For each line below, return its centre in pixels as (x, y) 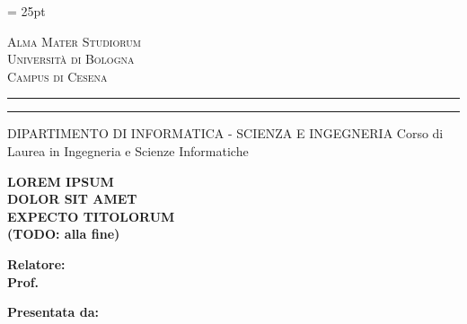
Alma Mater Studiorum (74, 41)
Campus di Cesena (57, 76)
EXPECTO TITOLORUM (91, 216)
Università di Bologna (71, 59)
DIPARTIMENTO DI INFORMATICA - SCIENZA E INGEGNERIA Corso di (225, 133)
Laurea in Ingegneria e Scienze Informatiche (128, 150)
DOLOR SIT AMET (72, 199)
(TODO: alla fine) (64, 234)
